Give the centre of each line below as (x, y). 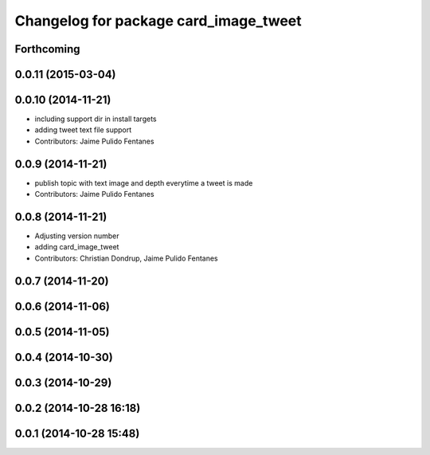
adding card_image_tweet (77, 247)
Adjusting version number (77, 236)
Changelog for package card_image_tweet (158, 21)
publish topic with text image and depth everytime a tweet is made (144, 182)
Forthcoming (47, 49)
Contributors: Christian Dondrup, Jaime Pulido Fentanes (126, 258)
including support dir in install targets (96, 119)
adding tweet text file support (83, 130)
